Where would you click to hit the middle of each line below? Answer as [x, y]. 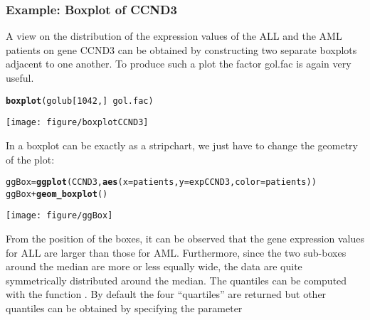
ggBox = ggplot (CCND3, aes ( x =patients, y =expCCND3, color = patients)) [161, 182]
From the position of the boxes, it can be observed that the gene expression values [185, 239]
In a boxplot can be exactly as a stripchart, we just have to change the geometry [182, 145]
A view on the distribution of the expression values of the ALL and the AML [174, 36]
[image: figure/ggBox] [59, 216]
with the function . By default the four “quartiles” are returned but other [166, 294]
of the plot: [30, 159]
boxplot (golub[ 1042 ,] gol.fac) [80, 101]
